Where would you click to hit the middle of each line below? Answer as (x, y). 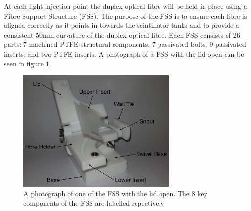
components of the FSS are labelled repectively (94, 203)
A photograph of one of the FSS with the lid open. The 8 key (115, 193)
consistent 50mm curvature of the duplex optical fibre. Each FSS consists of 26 (122, 34)
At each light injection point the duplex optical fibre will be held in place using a (125, 6)
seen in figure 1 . (28, 63)
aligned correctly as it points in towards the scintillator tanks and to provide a (122, 25)
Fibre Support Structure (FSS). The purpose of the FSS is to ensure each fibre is (125, 15)
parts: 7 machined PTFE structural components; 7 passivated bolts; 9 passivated (125, 44)
